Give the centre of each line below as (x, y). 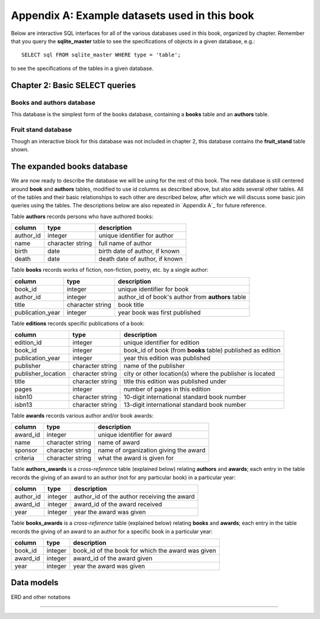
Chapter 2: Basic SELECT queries (73, 85)
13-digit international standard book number (185, 405)
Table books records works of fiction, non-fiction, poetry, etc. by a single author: (110, 270)
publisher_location (40, 374)
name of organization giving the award (152, 450)
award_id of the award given (113, 558)
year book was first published (159, 312)
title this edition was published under (175, 381)
